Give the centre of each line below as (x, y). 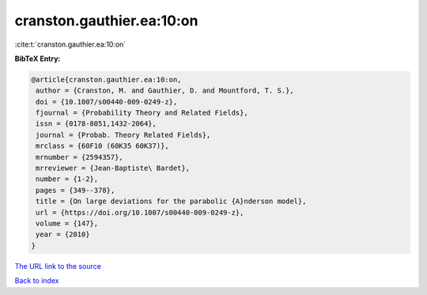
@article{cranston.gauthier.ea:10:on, (106, 79)
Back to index (37, 281)
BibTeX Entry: (38, 59)
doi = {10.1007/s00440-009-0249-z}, (107, 102)
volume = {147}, (67, 223)
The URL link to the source (58, 266)
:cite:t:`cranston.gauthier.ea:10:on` (70, 44)
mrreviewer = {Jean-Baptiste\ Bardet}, (113, 168)
